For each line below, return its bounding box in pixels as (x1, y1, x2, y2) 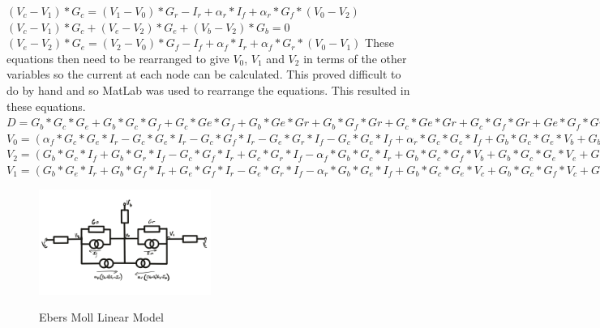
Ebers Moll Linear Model (39, 309, 164, 326)
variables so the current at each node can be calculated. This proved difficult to (6, 66, 401, 83)
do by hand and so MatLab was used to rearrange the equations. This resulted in (6, 81, 410, 98)
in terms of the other (303, 49, 407, 66)
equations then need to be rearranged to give (6, 49, 229, 66)
